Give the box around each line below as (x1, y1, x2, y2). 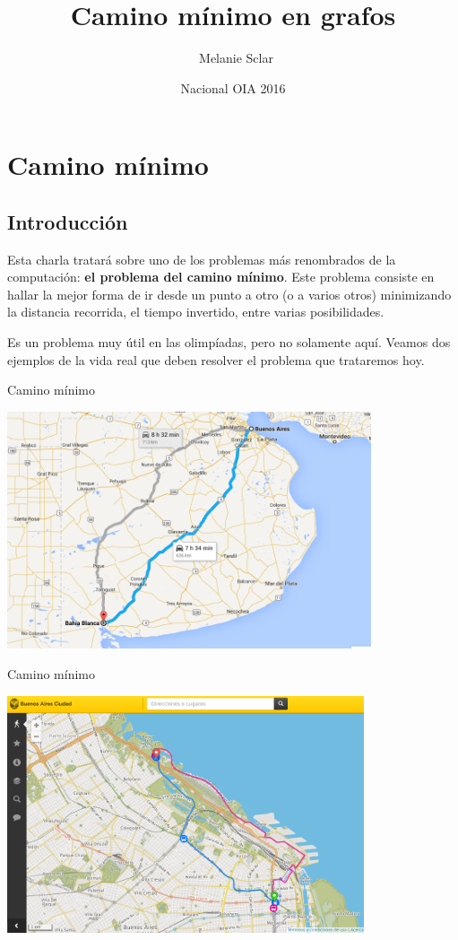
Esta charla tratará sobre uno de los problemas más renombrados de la (7, 249, 396, 268)
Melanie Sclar (199, 48, 273, 67)
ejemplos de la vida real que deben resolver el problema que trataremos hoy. (7, 350, 425, 369)
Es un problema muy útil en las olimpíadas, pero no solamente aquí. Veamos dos (7, 333, 451, 352)
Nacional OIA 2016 (180, 78, 286, 97)
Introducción (7, 207, 128, 235)
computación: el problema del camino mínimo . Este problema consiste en (7, 267, 435, 286)
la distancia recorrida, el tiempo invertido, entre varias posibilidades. (7, 302, 385, 321)
